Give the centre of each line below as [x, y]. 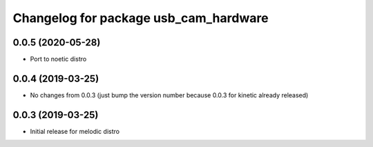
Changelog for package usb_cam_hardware [141, 18]
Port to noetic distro [58, 59]
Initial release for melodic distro [75, 131]
